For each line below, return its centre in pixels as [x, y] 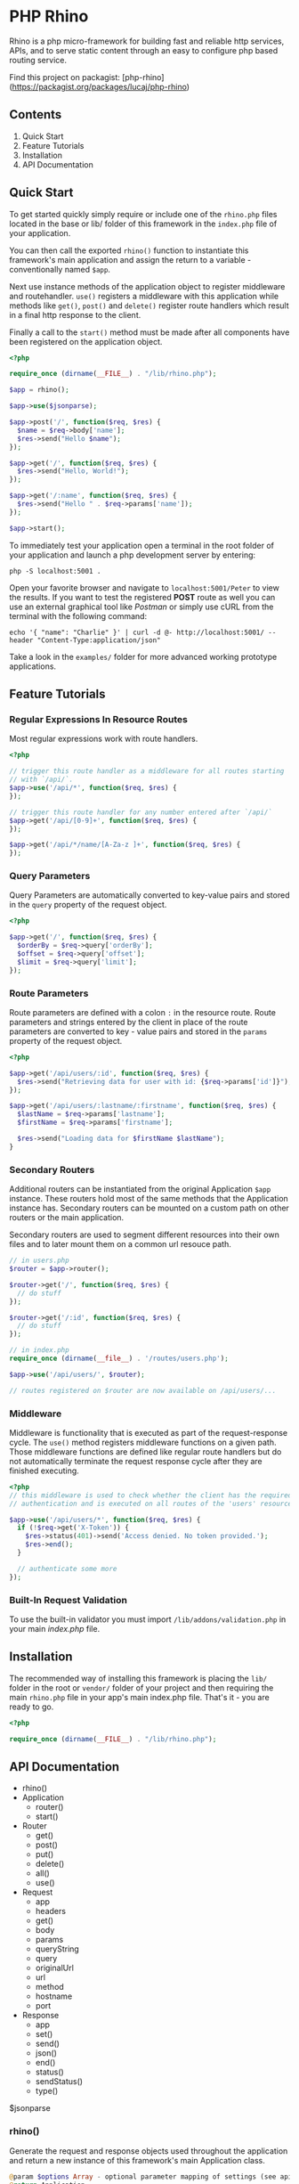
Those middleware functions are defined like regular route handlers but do [145, 1451]
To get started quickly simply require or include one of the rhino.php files [143, 214]
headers [51, 1911]
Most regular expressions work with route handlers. [104, 739]
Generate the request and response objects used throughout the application [149, 2151]
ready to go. [32, 1707]
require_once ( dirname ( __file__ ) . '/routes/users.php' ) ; [119, 1359]
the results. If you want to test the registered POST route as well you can [142, 597]
